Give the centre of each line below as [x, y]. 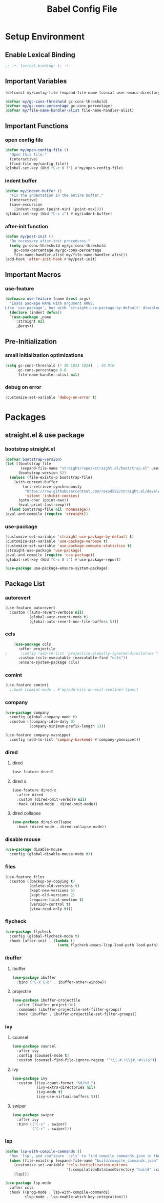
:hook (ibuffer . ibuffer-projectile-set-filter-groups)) [77, 1014]
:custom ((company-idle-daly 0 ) [42, 722]
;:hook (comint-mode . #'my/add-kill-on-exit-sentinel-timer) [74, 690]
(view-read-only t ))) [51, 909]
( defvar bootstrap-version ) [34, 459]
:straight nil [30, 322]
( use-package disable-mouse [34, 850]
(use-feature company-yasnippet [38, 735]
